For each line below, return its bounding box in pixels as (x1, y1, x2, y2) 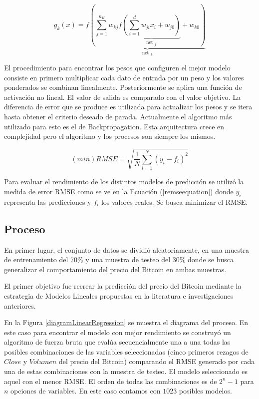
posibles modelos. (179, 386, 232, 396)
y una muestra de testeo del (85, 254, 171, 265)
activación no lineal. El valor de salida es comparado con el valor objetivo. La (4, 91, 241, 102)
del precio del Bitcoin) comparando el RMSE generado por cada (58, 356, 255, 367)
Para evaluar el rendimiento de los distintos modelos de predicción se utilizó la (4, 176, 244, 187)
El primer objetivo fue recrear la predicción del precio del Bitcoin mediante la (4, 281, 242, 291)
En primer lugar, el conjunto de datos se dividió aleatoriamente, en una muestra (4, 244, 250, 255)
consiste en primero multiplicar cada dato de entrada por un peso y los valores (4, 72, 244, 82)
